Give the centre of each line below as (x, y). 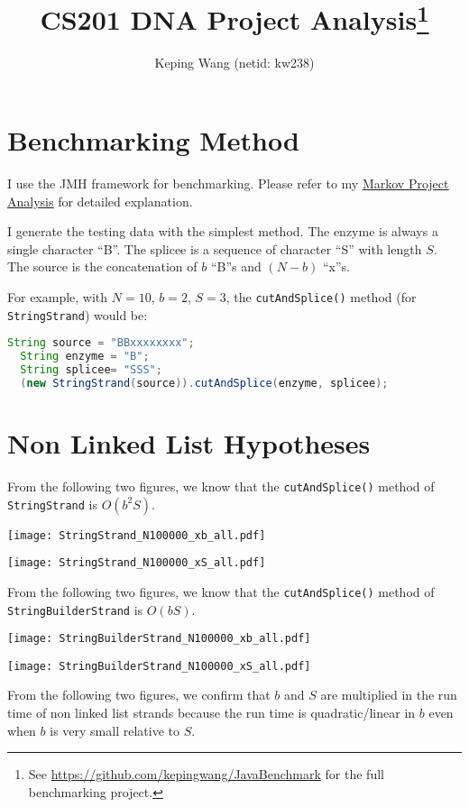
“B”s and (236, 266)
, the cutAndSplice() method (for (321, 296)
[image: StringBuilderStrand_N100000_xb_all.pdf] (159, 639)
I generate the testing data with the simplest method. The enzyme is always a (223, 231)
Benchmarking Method (153, 140)
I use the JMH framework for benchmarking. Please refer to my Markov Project (228, 183)
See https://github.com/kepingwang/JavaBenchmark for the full (206, 774)
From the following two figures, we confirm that (139, 695)
